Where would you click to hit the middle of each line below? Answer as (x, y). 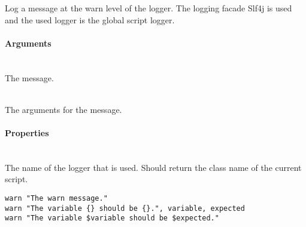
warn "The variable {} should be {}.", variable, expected (125, 208)
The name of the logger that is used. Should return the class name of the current (153, 167)
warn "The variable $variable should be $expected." (112, 218)
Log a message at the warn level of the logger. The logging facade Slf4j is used (149, 8)
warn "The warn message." (56, 198)
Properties (27, 132)
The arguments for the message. (63, 109)
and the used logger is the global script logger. (90, 19)
